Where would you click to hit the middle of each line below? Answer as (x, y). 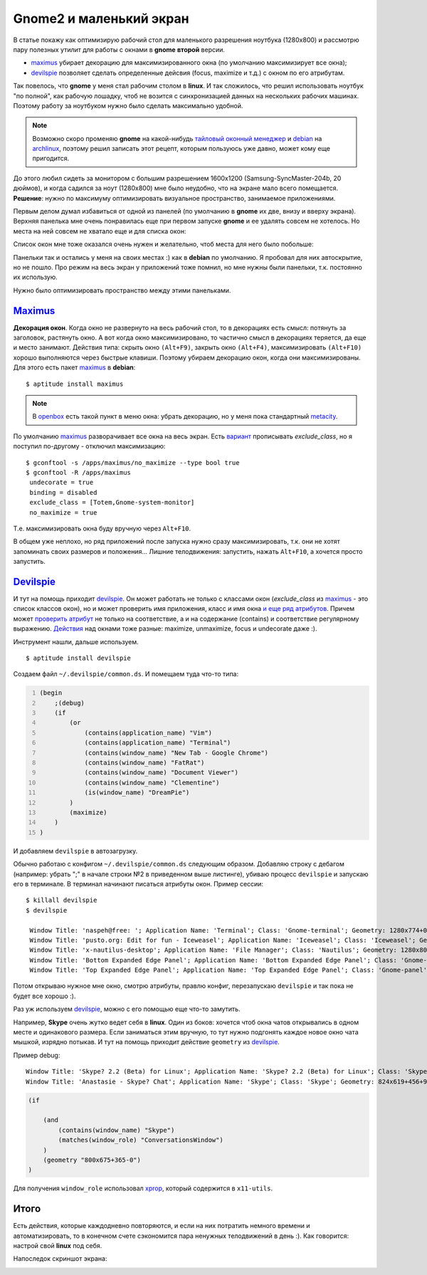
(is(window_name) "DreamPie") (137, 793)
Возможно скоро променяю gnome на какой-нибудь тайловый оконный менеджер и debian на (177, 138)
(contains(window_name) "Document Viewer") (161, 773)
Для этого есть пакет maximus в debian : (74, 367)
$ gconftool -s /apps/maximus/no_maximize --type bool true (133, 462)
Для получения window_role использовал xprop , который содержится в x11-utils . (143, 1188)
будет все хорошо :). (44, 996)
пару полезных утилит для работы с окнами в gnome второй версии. (119, 49)
